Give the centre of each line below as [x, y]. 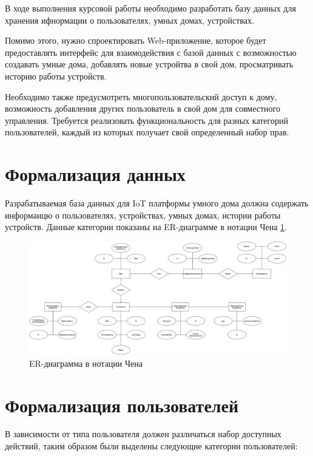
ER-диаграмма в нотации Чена [86, 363]
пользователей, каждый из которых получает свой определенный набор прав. [147, 132]
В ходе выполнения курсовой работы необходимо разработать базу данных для [150, 8]
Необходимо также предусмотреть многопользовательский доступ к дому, [141, 96]
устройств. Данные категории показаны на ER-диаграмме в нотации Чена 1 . [146, 227]
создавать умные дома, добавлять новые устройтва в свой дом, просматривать [149, 64]
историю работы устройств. [56, 76]
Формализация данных [95, 174]
